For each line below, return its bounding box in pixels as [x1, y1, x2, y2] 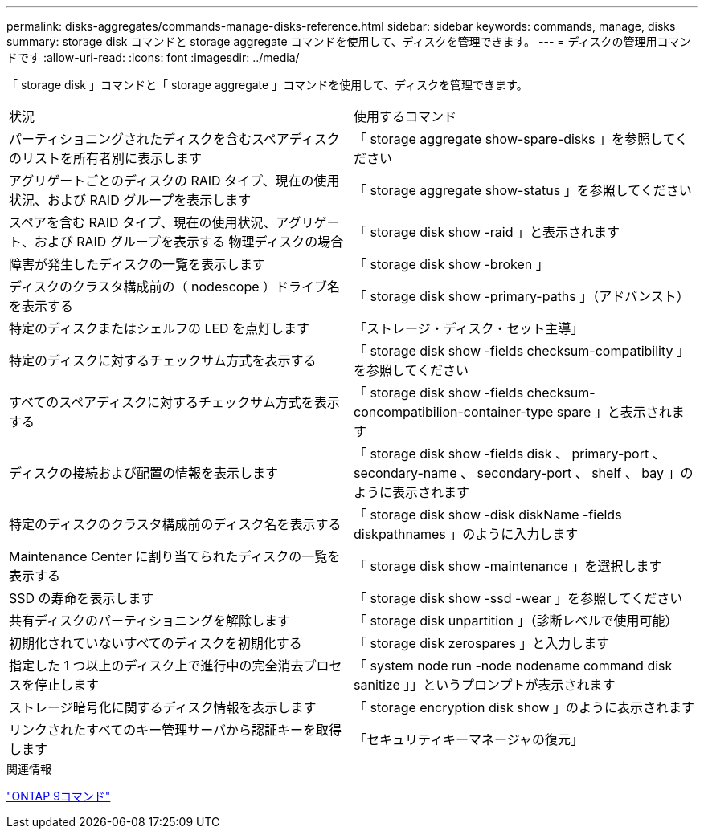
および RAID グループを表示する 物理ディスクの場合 [34, 234, 344, 250]
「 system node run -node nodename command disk [354, 658, 673, 674]
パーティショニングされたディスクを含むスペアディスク [9, 131, 340, 147]
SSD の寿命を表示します [9, 590, 154, 606]
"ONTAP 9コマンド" [6, 789, 111, 803]
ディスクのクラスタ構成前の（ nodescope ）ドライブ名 [9, 279, 341, 295]
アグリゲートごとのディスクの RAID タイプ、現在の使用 [9, 173, 340, 189]
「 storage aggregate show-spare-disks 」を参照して [354, 131, 676, 147]
